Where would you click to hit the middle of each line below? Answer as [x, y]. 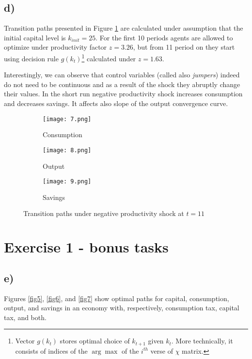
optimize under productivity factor [55, 47]
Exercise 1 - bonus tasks [86, 247]
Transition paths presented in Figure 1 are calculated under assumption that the [124, 28]
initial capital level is [35, 37]
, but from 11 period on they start [184, 47]
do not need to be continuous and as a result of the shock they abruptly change [122, 84]
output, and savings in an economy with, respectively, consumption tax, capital [122, 308]
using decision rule [31, 58]
